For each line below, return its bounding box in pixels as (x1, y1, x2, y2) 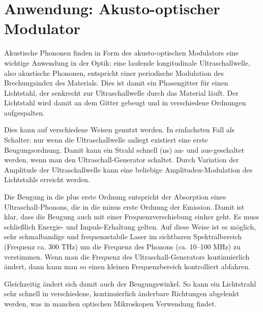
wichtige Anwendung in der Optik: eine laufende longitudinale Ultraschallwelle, (4, 57, 250, 68)
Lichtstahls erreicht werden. (4, 174, 90, 185)
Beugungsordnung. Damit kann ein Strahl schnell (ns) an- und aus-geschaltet (4, 144, 245, 155)
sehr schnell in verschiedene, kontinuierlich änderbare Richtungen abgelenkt (4, 288, 239, 299)
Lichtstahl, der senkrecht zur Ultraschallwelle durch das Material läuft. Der (4, 87, 239, 98)
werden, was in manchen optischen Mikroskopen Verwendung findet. (4, 298, 217, 308)
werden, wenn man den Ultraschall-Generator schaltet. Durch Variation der (4, 154, 239, 165)
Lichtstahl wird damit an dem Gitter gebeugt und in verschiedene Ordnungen (4, 97, 246, 108)
